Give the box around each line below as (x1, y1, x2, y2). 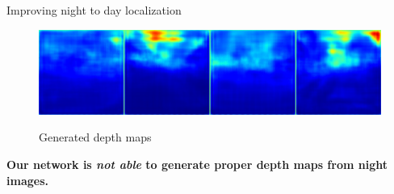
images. (6, 171, 48, 188)
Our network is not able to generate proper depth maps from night (6, 156, 388, 173)
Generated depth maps (39, 129, 152, 145)
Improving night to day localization (6, 2, 182, 18)
